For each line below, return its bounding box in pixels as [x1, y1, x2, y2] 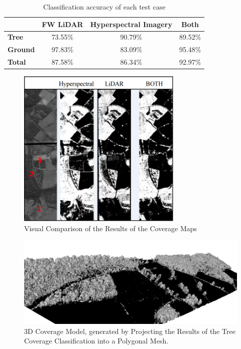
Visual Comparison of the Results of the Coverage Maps [24, 223, 197, 233]
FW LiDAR [42, 19, 83, 29]
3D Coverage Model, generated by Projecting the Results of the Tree [24, 325, 235, 336]
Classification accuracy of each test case [43, 2, 166, 12]
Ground [8, 44, 35, 55]
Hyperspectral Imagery [90, 19, 172, 29]
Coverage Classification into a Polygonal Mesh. [24, 335, 169, 346]
